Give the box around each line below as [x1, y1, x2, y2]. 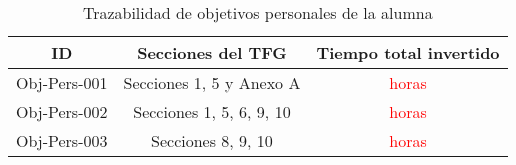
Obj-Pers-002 [16, 100, 108, 123]
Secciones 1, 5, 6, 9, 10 [133, 100, 291, 123]
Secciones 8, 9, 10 [151, 129, 273, 152]
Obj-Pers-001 [16, 71, 108, 94]
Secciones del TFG [137, 41, 287, 64]
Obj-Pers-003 [16, 129, 108, 152]
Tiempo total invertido [316, 41, 500, 64]
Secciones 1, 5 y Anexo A [123, 71, 301, 94]
